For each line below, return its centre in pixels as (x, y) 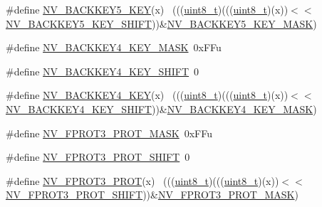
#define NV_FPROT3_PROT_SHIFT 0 (98, 157)
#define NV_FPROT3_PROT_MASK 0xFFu (109, 133)
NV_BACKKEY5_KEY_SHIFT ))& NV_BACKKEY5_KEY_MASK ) (161, 23)
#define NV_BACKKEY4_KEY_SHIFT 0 (103, 71)
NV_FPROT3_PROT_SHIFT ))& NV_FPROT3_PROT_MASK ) (152, 195)
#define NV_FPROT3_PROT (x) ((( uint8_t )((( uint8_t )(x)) (142, 180)
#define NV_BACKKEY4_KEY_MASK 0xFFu (114, 47)
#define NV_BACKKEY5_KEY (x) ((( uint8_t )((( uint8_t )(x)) (147, 9)
